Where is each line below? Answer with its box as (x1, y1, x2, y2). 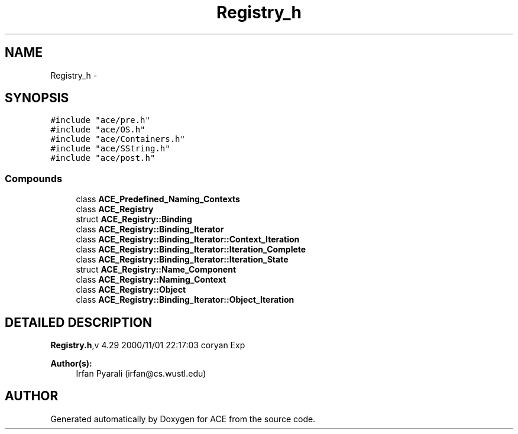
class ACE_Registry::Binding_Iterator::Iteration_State (76, 254, 289, 265)
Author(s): (50, 358, 92, 369)
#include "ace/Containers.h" (50, 134, 185, 144)
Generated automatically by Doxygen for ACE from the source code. (50, 413, 316, 424)
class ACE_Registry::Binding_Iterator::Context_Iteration (76, 234, 300, 245)
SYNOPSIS (5, 90, 69, 106)
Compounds (5, 172, 63, 184)
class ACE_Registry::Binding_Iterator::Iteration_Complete (76, 244, 306, 255)
